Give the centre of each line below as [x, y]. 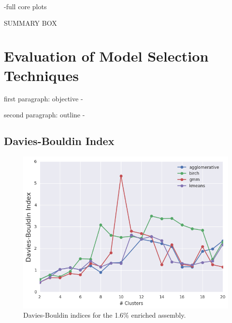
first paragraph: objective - [43, 98]
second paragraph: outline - [44, 115]
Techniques [41, 75]
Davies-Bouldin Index [59, 141]
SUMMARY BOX [30, 23]
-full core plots [25, 6]
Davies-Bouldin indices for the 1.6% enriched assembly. [105, 315]
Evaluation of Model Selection [106, 56]
